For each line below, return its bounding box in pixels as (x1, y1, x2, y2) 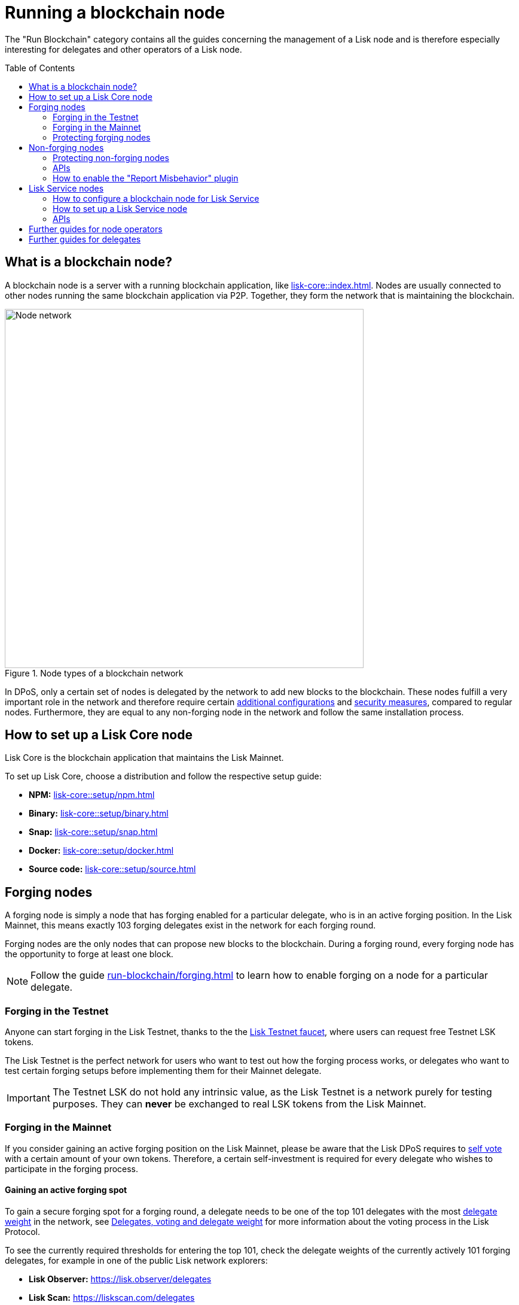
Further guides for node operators (29, 223, 163, 234)
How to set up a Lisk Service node (53, 203, 188, 214)
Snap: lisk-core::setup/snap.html (29, 827, 158, 837)
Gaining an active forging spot (5, 1185, 127, 1195)
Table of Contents (5, 62, 75, 73)
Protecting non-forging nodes (53, 152, 169, 163)
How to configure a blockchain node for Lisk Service (53, 193, 259, 204)
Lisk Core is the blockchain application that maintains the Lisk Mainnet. (5, 752, 284, 763)
